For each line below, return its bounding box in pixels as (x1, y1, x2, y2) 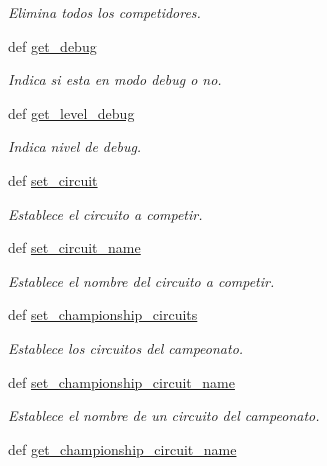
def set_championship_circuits (8, 304, 198, 325)
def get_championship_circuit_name (8, 438, 237, 459)
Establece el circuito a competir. (8, 203, 203, 224)
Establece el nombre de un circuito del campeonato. (8, 405, 320, 426)
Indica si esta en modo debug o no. (8, 69, 222, 90)
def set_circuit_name (8, 237, 141, 258)
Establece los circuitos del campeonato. (8, 337, 244, 358)
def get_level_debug (8, 102, 135, 123)
